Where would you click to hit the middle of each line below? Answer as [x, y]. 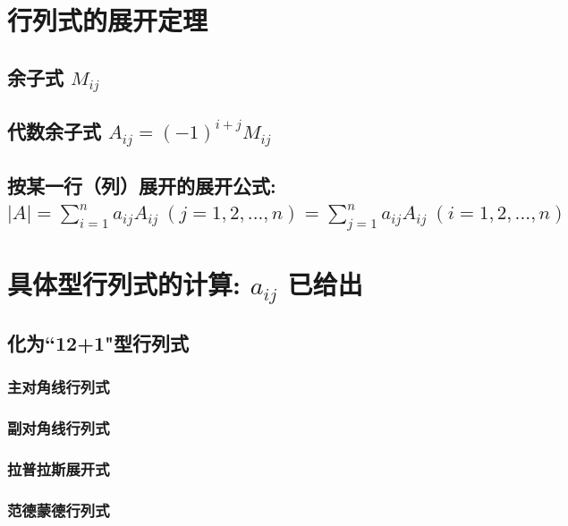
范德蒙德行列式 [59, 509]
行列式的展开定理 [108, 20]
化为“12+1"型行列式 [98, 342]
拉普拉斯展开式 [59, 468]
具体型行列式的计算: [124, 283]
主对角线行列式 [59, 387]
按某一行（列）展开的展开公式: [142, 185]
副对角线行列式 [59, 428]
